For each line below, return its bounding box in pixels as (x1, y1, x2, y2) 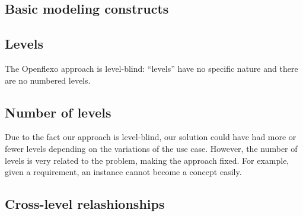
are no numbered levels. (5, 74, 91, 86)
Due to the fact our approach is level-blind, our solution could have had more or (5, 131, 296, 143)
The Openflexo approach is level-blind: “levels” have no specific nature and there (5, 62, 298, 74)
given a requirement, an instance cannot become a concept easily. (5, 166, 242, 178)
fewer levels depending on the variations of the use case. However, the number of (5, 142, 298, 154)
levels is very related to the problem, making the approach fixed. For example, (5, 154, 289, 166)
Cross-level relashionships (5, 195, 165, 213)
